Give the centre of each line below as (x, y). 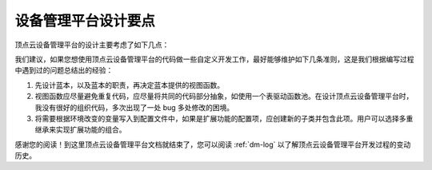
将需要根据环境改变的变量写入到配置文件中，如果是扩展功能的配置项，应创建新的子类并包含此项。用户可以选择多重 (224, 118)
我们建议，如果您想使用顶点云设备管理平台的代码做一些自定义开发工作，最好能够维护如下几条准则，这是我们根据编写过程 (214, 59)
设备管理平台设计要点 (85, 21)
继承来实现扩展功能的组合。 (80, 130)
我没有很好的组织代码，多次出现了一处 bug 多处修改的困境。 (134, 107)
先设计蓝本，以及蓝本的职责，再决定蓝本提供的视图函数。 (129, 85)
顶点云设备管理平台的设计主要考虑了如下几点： (92, 45)
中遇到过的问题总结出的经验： (64, 70)
